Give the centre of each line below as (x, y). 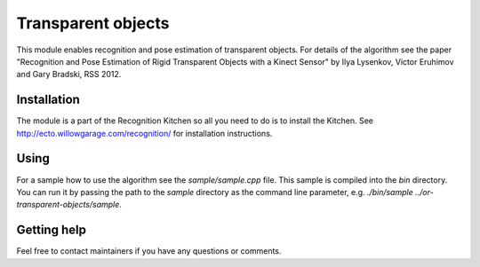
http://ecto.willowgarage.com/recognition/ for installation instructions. (144, 133)
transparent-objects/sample (68, 205)
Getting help (51, 230)
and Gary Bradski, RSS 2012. (69, 75)
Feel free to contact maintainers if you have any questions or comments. (149, 251)
